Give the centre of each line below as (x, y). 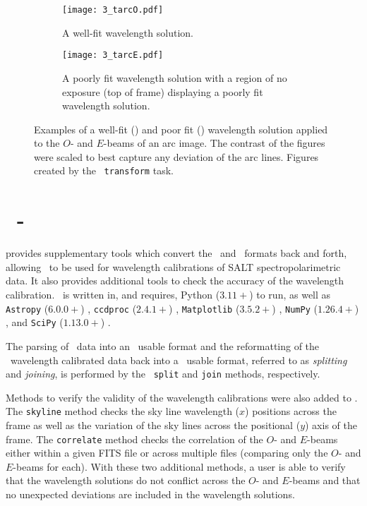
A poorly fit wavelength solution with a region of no (175, 77)
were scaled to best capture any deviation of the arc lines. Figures (176, 156)
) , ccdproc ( (109, 308)
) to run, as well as (290, 295)
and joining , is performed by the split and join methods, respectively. (163, 374)
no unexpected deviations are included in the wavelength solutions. (150, 494)
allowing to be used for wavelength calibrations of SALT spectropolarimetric (173, 266)
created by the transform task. (104, 170)
